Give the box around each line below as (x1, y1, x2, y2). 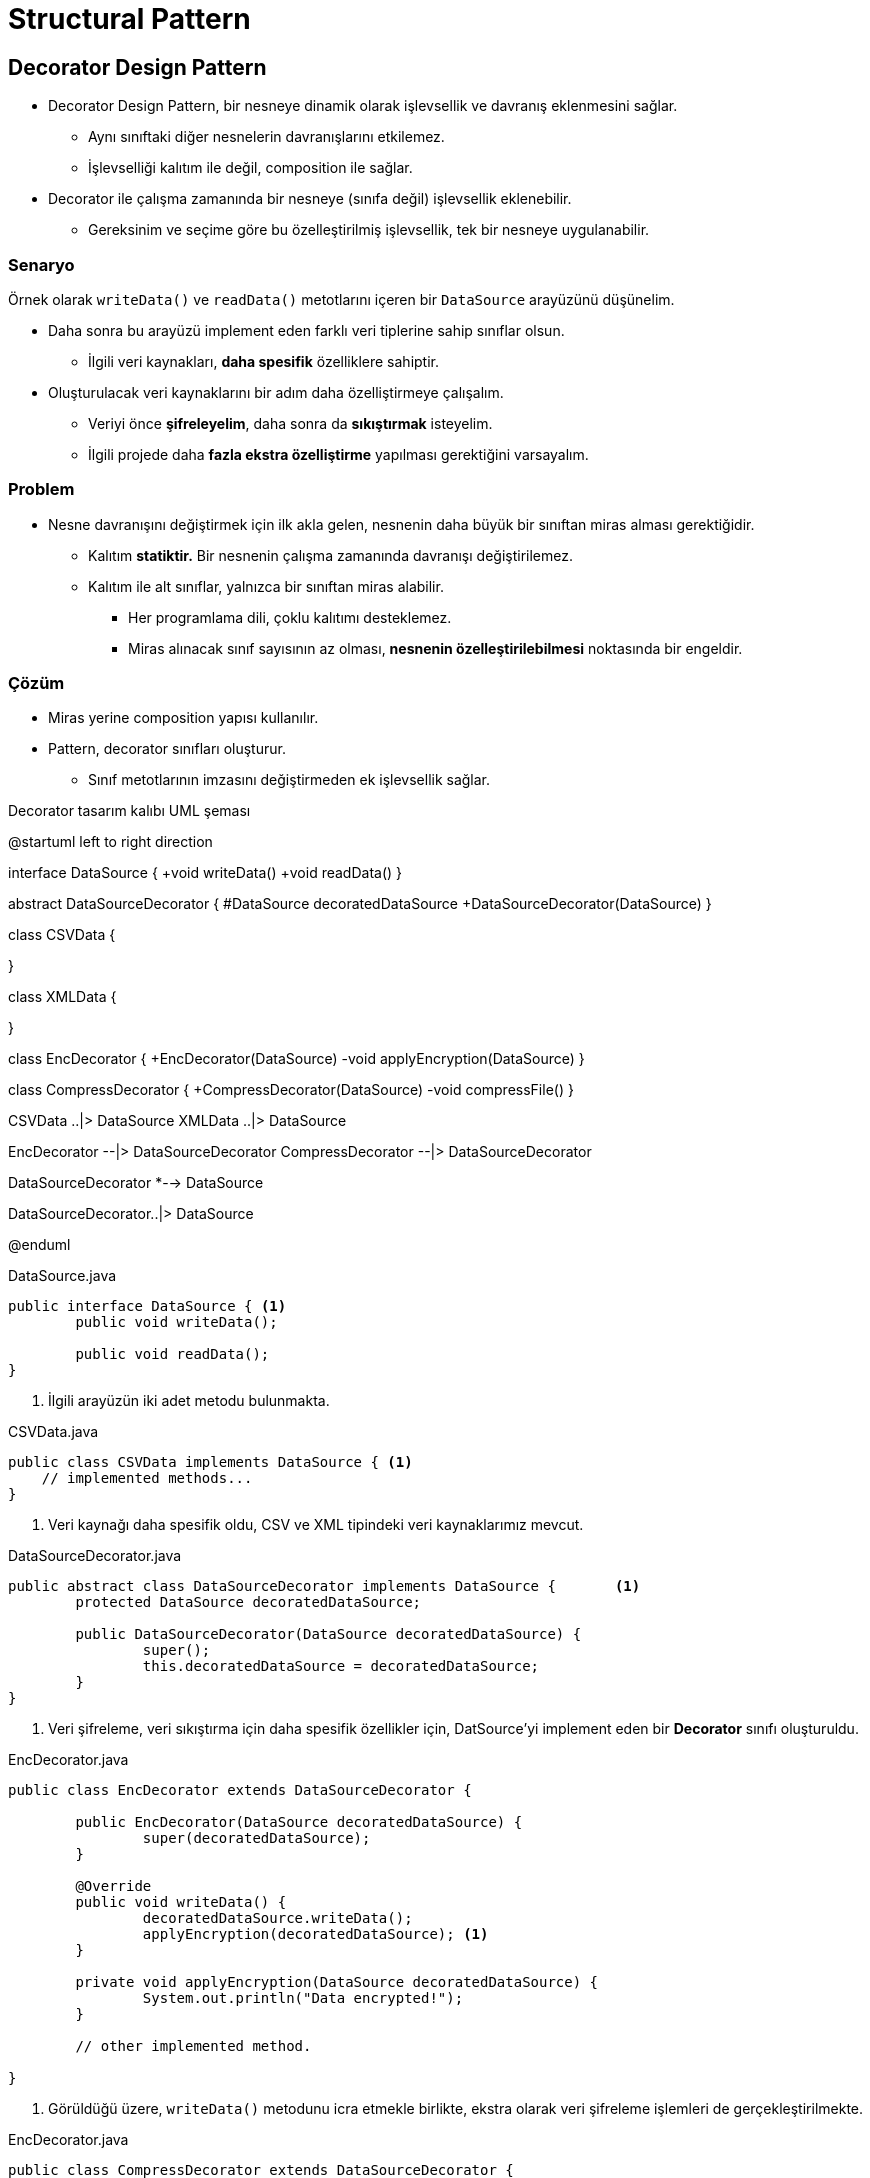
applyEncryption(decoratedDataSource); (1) (142, 1926, 489, 1943)
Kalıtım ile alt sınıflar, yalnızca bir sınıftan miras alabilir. (88, 577, 444, 595)
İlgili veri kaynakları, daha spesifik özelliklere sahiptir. (88, 352, 440, 370)
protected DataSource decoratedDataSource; (75, 1594, 422, 1611)
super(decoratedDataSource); (142, 1830, 371, 1847)
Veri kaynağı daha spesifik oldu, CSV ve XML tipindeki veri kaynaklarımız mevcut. (48, 1516, 584, 1534)
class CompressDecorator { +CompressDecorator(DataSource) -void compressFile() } (8, 1081, 574, 1099)
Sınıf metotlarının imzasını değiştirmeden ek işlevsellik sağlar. (88, 771, 491, 789)
